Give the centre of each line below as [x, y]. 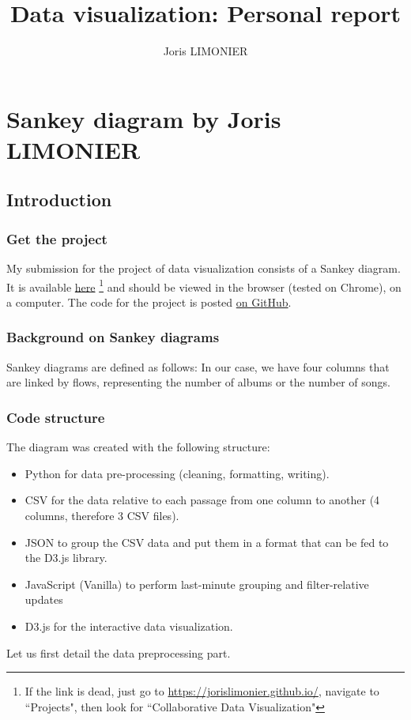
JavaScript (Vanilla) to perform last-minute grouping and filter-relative [197, 584]
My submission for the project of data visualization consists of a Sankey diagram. [204, 268]
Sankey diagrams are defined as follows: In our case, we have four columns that [198, 366]
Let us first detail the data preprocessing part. [119, 652]
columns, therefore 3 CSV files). [102, 515]
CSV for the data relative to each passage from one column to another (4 [202, 500]
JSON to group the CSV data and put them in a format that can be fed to [207, 542]
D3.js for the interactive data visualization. [129, 626]
